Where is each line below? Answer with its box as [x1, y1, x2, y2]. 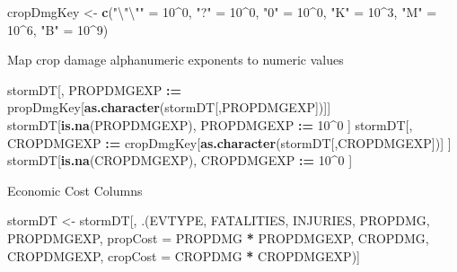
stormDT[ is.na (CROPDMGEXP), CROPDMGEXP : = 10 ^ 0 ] [7, 151, 353, 170]
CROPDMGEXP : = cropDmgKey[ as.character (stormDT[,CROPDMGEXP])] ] [7, 133, 452, 152]
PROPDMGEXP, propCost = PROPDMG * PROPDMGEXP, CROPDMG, [7, 228, 429, 247]
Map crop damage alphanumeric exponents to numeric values [7, 50, 344, 69]
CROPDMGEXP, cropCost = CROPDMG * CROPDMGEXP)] [7, 246, 360, 265]
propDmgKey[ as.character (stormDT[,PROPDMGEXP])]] [7, 98, 331, 117]
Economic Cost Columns [7, 180, 143, 199]
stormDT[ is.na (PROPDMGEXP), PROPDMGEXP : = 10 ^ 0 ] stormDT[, [7, 115, 413, 134]
